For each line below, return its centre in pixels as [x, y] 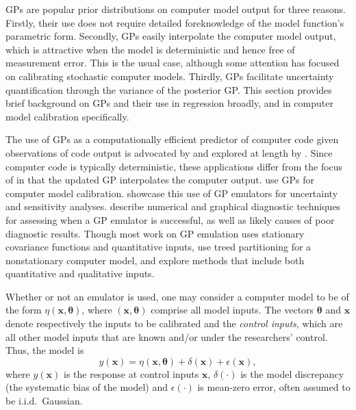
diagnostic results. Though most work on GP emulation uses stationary [155, 233]
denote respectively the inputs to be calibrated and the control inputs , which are [174, 323]
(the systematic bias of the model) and [87, 387]
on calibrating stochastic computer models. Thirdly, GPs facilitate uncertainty [170, 76]
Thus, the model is [45, 350]
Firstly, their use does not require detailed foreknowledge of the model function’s [175, 22]
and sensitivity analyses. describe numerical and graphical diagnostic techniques [173, 206]
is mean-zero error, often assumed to [274, 387]
